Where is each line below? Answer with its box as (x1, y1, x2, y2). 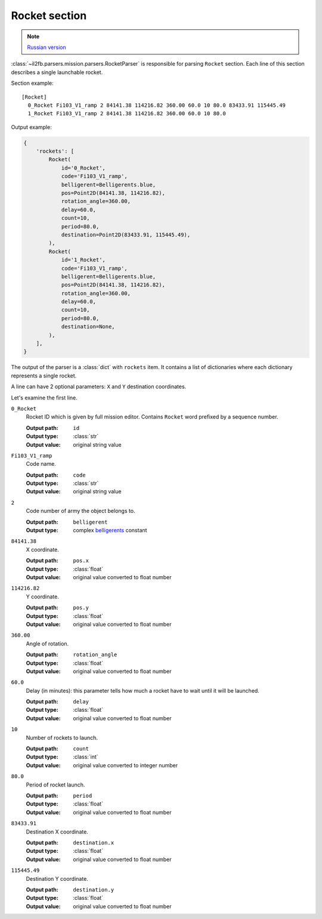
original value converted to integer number (73, 761, 178, 769)
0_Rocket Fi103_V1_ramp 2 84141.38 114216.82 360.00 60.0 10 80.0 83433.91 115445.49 (27, 102, 286, 109)
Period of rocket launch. (26, 781, 85, 788)
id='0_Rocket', (61, 164, 106, 171)
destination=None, (61, 323, 116, 330)
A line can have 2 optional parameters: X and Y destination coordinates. (11, 383, 187, 391)
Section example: (11, 79, 54, 87)
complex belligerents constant (73, 527, 147, 534)
